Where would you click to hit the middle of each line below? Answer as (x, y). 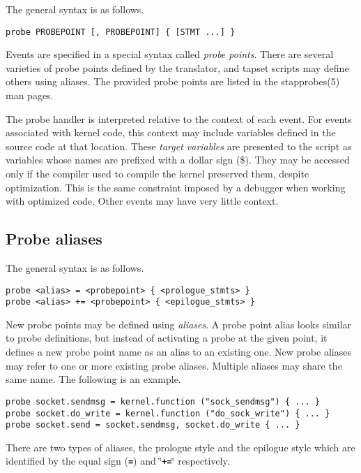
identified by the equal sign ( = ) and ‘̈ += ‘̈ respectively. (118, 461)
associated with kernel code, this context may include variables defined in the (171, 132)
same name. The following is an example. (93, 379)
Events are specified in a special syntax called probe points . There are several (170, 54)
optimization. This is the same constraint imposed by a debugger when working (176, 187)
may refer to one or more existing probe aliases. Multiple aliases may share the (174, 365)
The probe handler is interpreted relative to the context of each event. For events (179, 118)
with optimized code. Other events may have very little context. (142, 201)
